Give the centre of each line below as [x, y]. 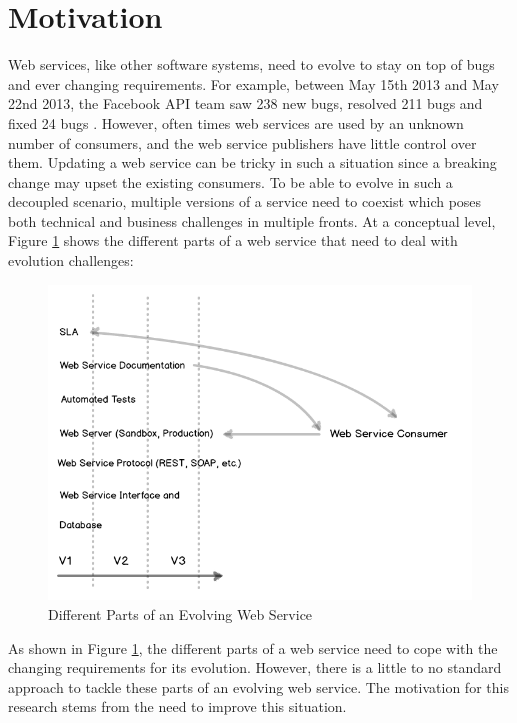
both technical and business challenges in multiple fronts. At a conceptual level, [252, 220]
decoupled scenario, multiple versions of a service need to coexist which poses [245, 201]
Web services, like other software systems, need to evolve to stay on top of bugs [251, 64]
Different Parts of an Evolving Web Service [180, 613]
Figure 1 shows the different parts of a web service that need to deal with [233, 240]
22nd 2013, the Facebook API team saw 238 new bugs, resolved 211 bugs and [245, 103]
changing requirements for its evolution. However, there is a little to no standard [255, 667]
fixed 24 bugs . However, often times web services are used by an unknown [236, 122]
